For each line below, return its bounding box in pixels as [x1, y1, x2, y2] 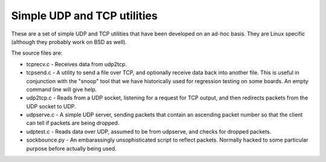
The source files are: [11, 49, 63, 57]
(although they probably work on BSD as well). [11, 38, 127, 45]
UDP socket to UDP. [26, 102, 77, 110]
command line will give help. [26, 86, 97, 93]
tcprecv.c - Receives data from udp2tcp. [26, 60, 127, 67]
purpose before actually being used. [26, 145, 117, 152]
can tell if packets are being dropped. [26, 119, 120, 126]
